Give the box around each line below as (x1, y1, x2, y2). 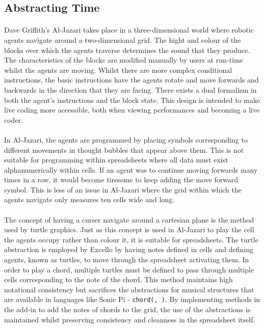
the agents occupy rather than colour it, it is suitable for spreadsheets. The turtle (4, 234, 258, 244)
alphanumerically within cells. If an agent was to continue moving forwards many (4, 164, 258, 175)
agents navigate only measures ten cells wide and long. (4, 194, 174, 205)
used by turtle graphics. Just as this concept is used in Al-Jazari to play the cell (4, 224, 254, 235)
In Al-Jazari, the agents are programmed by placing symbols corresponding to (4, 134, 248, 145)
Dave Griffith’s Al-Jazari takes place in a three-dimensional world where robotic (4, 24, 254, 35)
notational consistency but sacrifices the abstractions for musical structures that (4, 284, 254, 294)
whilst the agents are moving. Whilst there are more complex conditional (4, 64, 232, 75)
